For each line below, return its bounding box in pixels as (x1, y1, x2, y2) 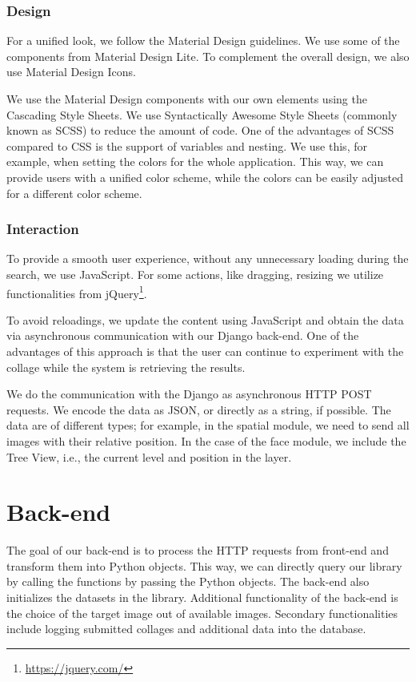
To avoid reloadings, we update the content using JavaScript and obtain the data (6, 311, 404, 328)
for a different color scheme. (6, 184, 142, 201)
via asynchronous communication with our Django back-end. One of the (6, 327, 359, 344)
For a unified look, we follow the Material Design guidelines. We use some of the (6, 32, 400, 49)
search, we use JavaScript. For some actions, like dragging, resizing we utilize (6, 265, 384, 282)
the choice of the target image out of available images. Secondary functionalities (6, 604, 398, 621)
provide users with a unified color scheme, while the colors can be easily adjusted (6, 168, 404, 185)
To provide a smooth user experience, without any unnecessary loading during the (6, 250, 409, 267)
